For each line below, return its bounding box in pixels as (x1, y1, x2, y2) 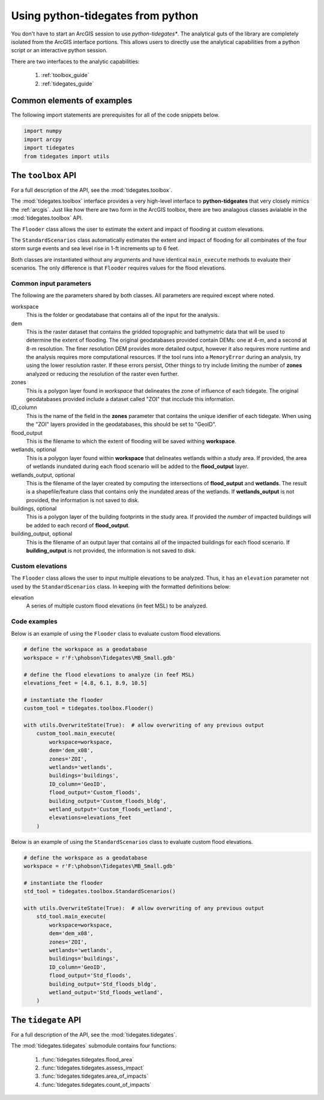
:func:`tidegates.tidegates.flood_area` (41, 1055, 134, 1063)
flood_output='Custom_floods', (49, 789, 141, 796)
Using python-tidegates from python (11, 9, 199, 22)
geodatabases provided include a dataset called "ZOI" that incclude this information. (26, 396, 235, 403)
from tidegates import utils (23, 153, 110, 159)
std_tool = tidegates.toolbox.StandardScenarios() (23, 888, 176, 895)
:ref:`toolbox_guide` (41, 72, 89, 79)
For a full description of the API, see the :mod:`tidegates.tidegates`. (11, 1031, 177, 1038)
